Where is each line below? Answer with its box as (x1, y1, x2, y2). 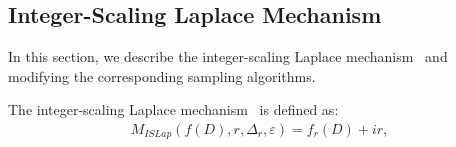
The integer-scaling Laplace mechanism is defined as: (8, 99, 339, 120)
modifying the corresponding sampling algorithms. (8, 65, 316, 86)
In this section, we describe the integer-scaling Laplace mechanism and (8, 46, 448, 67)
